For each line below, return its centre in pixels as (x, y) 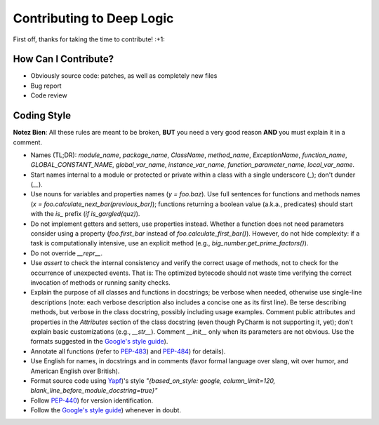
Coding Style (42, 116)
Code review (49, 95)
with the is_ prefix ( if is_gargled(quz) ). (85, 214)
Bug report (46, 86)
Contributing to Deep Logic (93, 18)
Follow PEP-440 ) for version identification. (92, 400)
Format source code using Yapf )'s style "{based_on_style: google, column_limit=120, (153, 380)
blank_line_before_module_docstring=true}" (94, 391)
